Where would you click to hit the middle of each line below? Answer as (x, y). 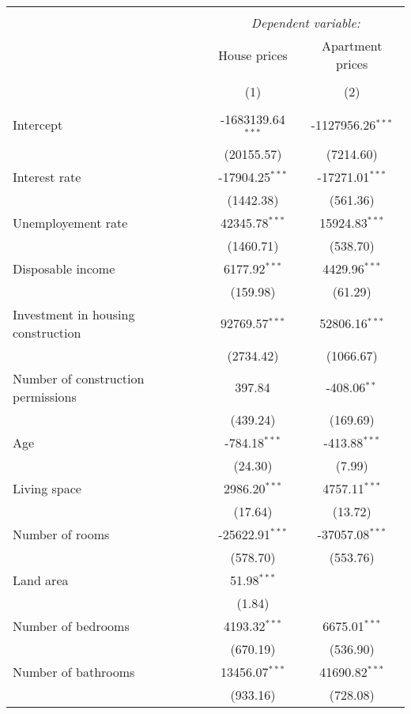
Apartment (352, 45)
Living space (47, 488)
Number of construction (79, 378)
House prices (253, 55)
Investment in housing (74, 314)
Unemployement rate (70, 222)
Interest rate (47, 176)
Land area (41, 580)
